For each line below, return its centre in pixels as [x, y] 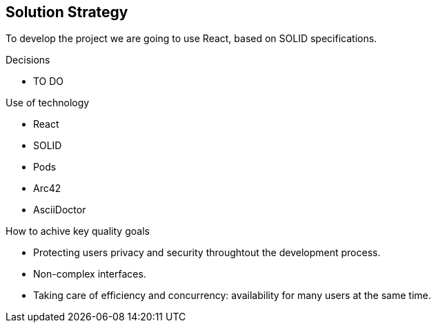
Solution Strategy [67, 12]
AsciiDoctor [60, 210]
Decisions [28, 60]
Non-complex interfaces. [90, 274]
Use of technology [48, 103]
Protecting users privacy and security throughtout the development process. [207, 253]
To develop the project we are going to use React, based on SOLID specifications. [191, 39]
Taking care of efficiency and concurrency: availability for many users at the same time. [232, 296]
